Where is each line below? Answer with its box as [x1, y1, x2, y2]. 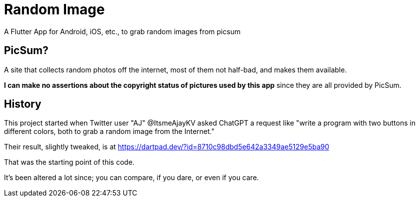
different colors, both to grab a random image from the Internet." [4, 127, 214, 136]
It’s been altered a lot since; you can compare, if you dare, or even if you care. [4, 173, 259, 182]
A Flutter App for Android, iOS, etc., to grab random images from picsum [4, 27, 241, 36]
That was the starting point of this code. [4, 158, 135, 167]
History [4, 98, 42, 111]
